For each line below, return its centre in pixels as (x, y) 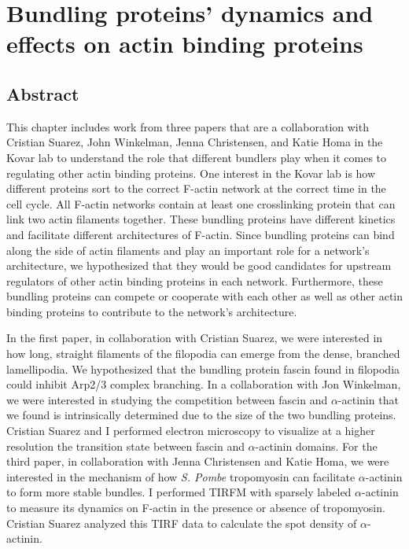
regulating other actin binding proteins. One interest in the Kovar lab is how (191, 173)
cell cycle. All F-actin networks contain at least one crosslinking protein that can (201, 203)
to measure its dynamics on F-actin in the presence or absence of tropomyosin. (196, 508)
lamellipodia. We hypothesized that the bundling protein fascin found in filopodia (203, 368)
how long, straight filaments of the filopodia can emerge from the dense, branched (203, 354)
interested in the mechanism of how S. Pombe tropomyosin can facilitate (181, 476)
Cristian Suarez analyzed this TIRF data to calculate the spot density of (182, 523)
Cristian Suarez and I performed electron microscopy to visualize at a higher (191, 431)
